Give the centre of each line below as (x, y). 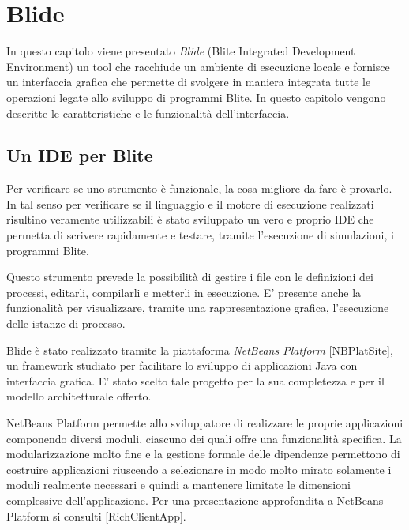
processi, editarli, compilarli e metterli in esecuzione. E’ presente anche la (184, 292)
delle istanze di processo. (66, 323)
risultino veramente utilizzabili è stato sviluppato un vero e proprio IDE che (190, 219)
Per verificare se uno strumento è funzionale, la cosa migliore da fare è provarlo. (199, 188)
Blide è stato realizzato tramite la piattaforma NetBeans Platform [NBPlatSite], (200, 350)
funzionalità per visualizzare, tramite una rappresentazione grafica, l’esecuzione (198, 308)
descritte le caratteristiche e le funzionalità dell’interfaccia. (148, 113)
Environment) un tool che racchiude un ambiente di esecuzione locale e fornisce (198, 66)
